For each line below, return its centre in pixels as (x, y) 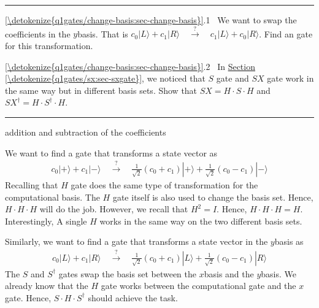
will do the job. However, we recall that (114, 209)
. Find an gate (286, 33)
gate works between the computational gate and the (198, 286)
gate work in (290, 78)
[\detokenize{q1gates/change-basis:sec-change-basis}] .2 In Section (130, 66)
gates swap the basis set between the (127, 273)
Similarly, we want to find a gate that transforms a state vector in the (136, 241)
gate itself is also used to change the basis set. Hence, (213, 197)
